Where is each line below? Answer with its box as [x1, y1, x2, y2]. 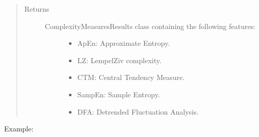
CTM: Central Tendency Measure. [77, 72, 185, 83]
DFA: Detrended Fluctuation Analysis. [77, 106, 199, 117]
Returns [24, 4, 50, 14]
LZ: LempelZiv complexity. [77, 54, 162, 65]
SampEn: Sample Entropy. [77, 89, 160, 99]
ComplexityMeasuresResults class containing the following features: [44, 20, 256, 31]
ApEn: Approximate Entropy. [77, 38, 170, 48]
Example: [4, 123, 34, 134]
